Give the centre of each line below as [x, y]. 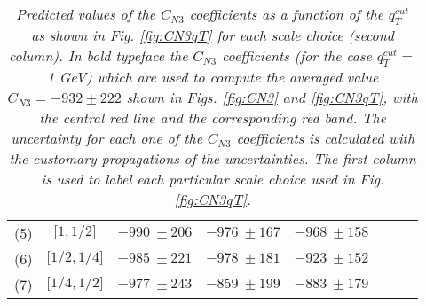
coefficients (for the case [297, 56]
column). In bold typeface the [98, 56]
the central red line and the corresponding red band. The [213, 118]
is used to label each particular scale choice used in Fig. [213, 179]
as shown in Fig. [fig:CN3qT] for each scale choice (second [213, 35]
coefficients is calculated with [326, 138]
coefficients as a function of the [287, 14]
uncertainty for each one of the [107, 138]
